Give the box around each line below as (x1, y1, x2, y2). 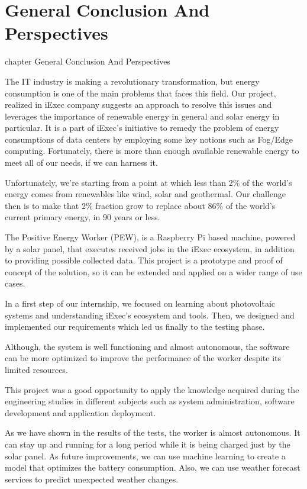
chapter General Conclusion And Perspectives (5, 55, 170, 67)
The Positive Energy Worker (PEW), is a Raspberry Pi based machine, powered (5, 231, 296, 243)
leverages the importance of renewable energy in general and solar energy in (5, 110, 280, 122)
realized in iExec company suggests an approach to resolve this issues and (5, 98, 272, 111)
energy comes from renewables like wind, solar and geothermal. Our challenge (5, 188, 286, 200)
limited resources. (5, 363, 68, 375)
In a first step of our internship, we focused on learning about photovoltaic (5, 297, 276, 309)
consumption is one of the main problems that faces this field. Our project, (5, 86, 276, 99)
